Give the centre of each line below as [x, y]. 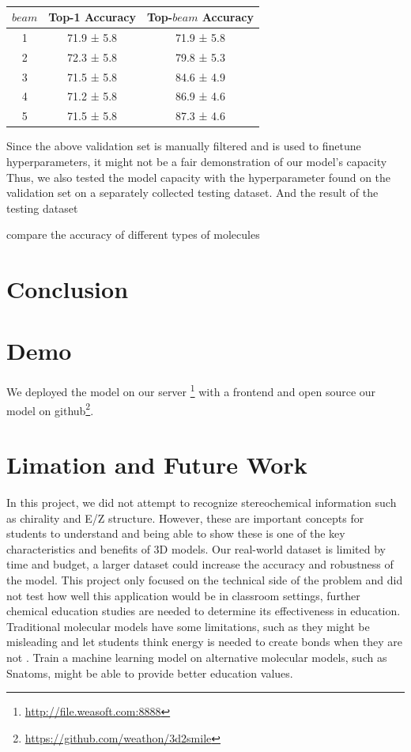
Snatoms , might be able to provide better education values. [150, 673]
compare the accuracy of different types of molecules [133, 234]
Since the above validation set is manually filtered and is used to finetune [184, 146]
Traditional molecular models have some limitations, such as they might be [188, 626]
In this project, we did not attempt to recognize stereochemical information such [202, 502]
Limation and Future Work [157, 465]
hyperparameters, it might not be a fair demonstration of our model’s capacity [197, 161]
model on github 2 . [50, 409]
